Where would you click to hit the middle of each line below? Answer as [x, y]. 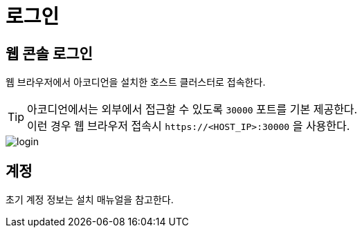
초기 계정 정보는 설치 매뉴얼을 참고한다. [90, 200]
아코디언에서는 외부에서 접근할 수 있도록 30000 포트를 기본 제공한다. [192, 110]
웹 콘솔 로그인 [49, 53]
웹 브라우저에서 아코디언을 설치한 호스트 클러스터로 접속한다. [136, 82]
